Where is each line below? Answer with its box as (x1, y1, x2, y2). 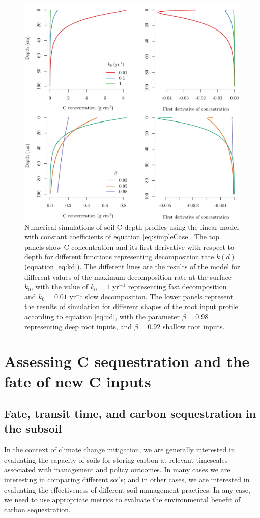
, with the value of (31, 281, 88, 292)
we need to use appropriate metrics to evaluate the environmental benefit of (4, 494, 241, 505)
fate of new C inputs (4, 371, 151, 391)
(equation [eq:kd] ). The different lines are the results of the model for (24, 261, 240, 271)
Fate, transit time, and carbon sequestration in (4, 406, 256, 421)
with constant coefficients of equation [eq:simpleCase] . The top (24, 231, 219, 242)
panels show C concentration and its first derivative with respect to (24, 241, 234, 252)
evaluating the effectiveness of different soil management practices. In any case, (4, 484, 250, 495)
